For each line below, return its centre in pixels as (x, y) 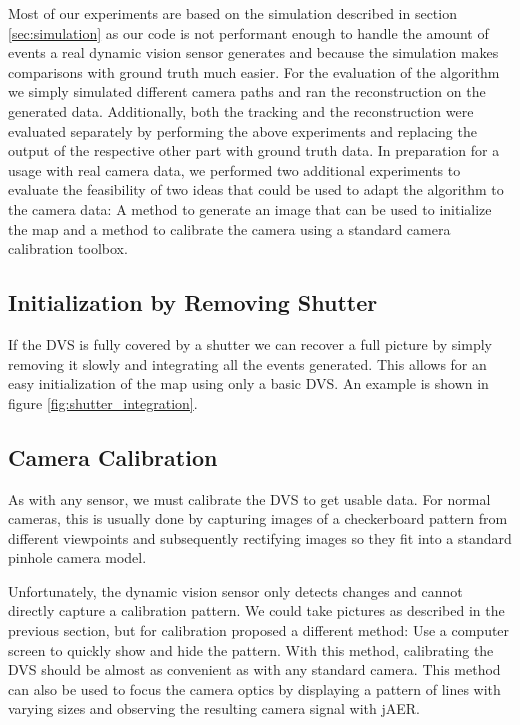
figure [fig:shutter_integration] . (103, 402)
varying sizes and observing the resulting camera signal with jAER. (214, 708)
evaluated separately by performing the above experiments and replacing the (242, 130)
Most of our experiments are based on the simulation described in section (232, 13)
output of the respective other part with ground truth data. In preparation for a (254, 150)
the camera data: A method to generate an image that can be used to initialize (250, 208)
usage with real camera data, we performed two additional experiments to (234, 169)
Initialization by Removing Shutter (193, 302)
